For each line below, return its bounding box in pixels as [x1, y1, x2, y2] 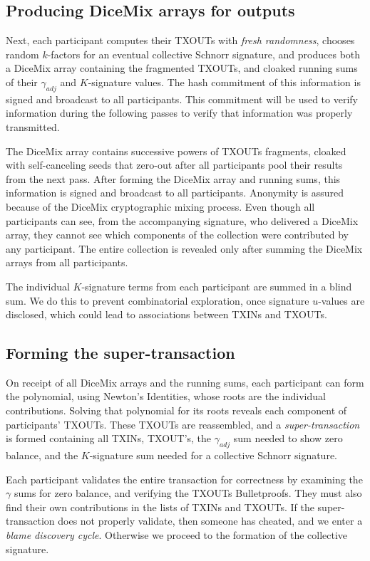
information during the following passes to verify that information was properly [6, 105, 353, 120]
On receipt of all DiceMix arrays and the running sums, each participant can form [6, 374, 364, 389]
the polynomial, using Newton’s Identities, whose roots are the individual [6, 389, 326, 404]
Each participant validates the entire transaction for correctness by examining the [6, 471, 363, 486]
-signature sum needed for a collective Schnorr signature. [89, 448, 337, 463]
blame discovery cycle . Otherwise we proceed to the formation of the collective [6, 528, 348, 542]
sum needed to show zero [233, 431, 343, 446]
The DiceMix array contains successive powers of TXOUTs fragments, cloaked [6, 143, 346, 158]
